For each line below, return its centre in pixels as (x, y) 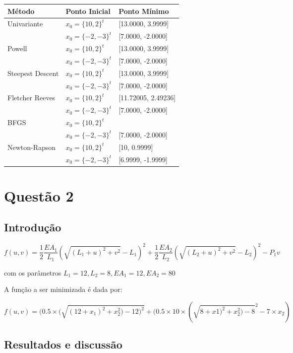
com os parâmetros (33, 272)
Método (21, 11)
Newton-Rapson (32, 147)
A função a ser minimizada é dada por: (63, 289)
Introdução (33, 227)
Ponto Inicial (88, 11)
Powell (17, 48)
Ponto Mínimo (144, 11)
